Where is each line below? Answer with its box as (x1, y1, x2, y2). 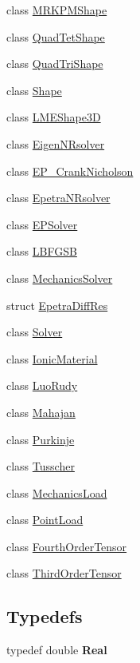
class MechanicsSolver (6, 269, 113, 286)
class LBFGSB (6, 243, 77, 260)
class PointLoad (6, 511, 84, 528)
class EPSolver (6, 216, 78, 232)
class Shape (6, 81, 62, 98)
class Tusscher (6, 458, 75, 474)
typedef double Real (6, 641, 107, 658)
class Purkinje (6, 431, 75, 447)
